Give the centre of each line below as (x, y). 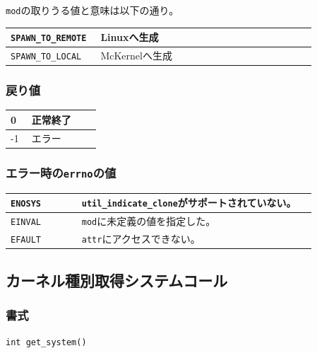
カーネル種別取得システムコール (117, 280)
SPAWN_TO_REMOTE (49, 39)
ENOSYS (26, 204)
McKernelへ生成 (136, 56)
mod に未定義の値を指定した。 (149, 221)
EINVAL (26, 222)
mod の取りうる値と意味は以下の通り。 (92, 10)
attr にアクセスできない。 (141, 238)
